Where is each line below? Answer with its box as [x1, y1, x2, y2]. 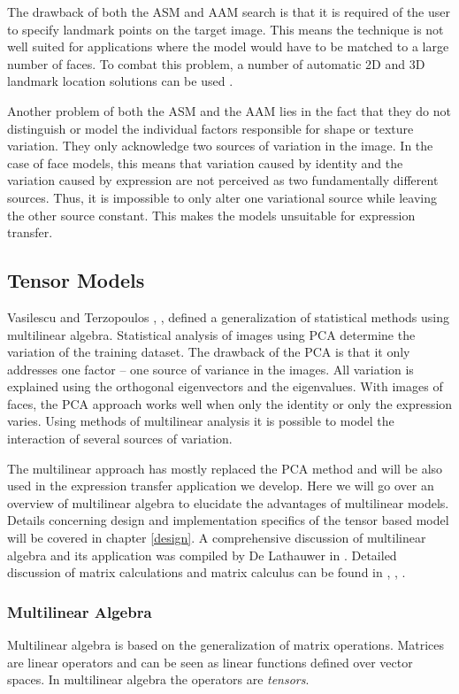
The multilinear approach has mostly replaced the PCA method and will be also [7, 459, 443, 477]
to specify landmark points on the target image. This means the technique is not [7, 19, 444, 38]
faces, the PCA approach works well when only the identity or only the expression [7, 394, 453, 413]
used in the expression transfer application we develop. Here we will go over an [7, 476, 434, 495]
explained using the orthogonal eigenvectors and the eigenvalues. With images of [7, 377, 443, 396]
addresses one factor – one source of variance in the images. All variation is [7, 359, 414, 378]
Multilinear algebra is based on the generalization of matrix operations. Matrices [7, 636, 445, 654]
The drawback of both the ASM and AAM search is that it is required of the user [7, 3, 451, 20]
